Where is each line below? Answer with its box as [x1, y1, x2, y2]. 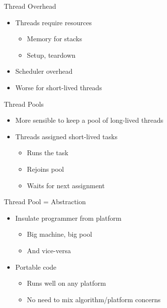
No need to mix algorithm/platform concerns [27, 294, 161, 304]
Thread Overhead [4, 1, 56, 11]
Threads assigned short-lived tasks [15, 131, 117, 141]
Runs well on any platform [27, 278, 106, 288]
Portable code [15, 261, 57, 272]
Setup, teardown [27, 49, 76, 60]
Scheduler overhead [15, 66, 73, 76]
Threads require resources [15, 17, 92, 27]
